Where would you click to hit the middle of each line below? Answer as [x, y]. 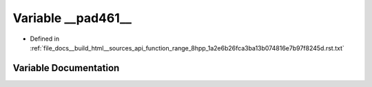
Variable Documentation [66, 68]
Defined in [45, 39]
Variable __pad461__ [72, 18]
